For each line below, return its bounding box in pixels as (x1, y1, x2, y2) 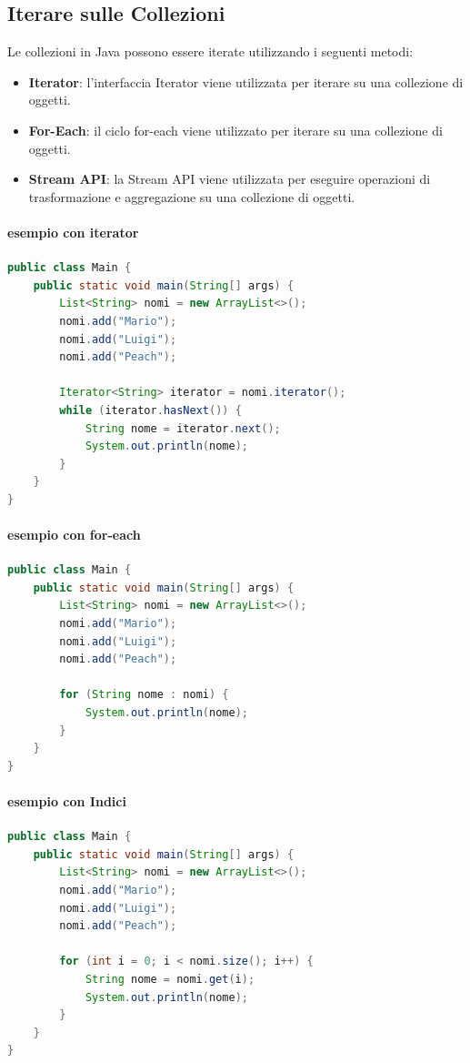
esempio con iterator (7, 222, 139, 241)
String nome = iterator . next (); (85, 421, 281, 435)
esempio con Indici (7, 791, 126, 810)
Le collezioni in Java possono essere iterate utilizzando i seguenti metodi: (7, 42, 414, 61)
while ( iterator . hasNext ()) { (59, 403, 242, 417)
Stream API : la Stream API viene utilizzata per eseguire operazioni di (28, 169, 431, 188)
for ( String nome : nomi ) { (59, 688, 229, 702)
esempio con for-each (7, 525, 141, 544)
